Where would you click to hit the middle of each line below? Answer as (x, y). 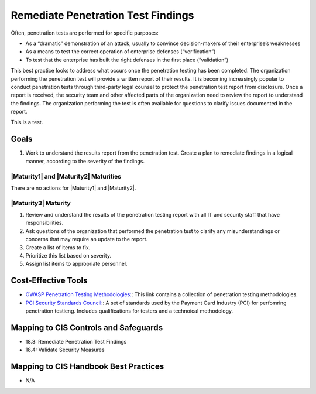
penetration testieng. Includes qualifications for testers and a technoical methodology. (129, 311)
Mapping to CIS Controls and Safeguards (87, 328)
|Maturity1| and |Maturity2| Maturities (66, 176)
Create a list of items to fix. (58, 247)
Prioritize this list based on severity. (68, 255)
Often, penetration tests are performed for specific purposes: (85, 33)
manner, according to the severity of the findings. (85, 161)
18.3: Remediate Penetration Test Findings (76, 341)
